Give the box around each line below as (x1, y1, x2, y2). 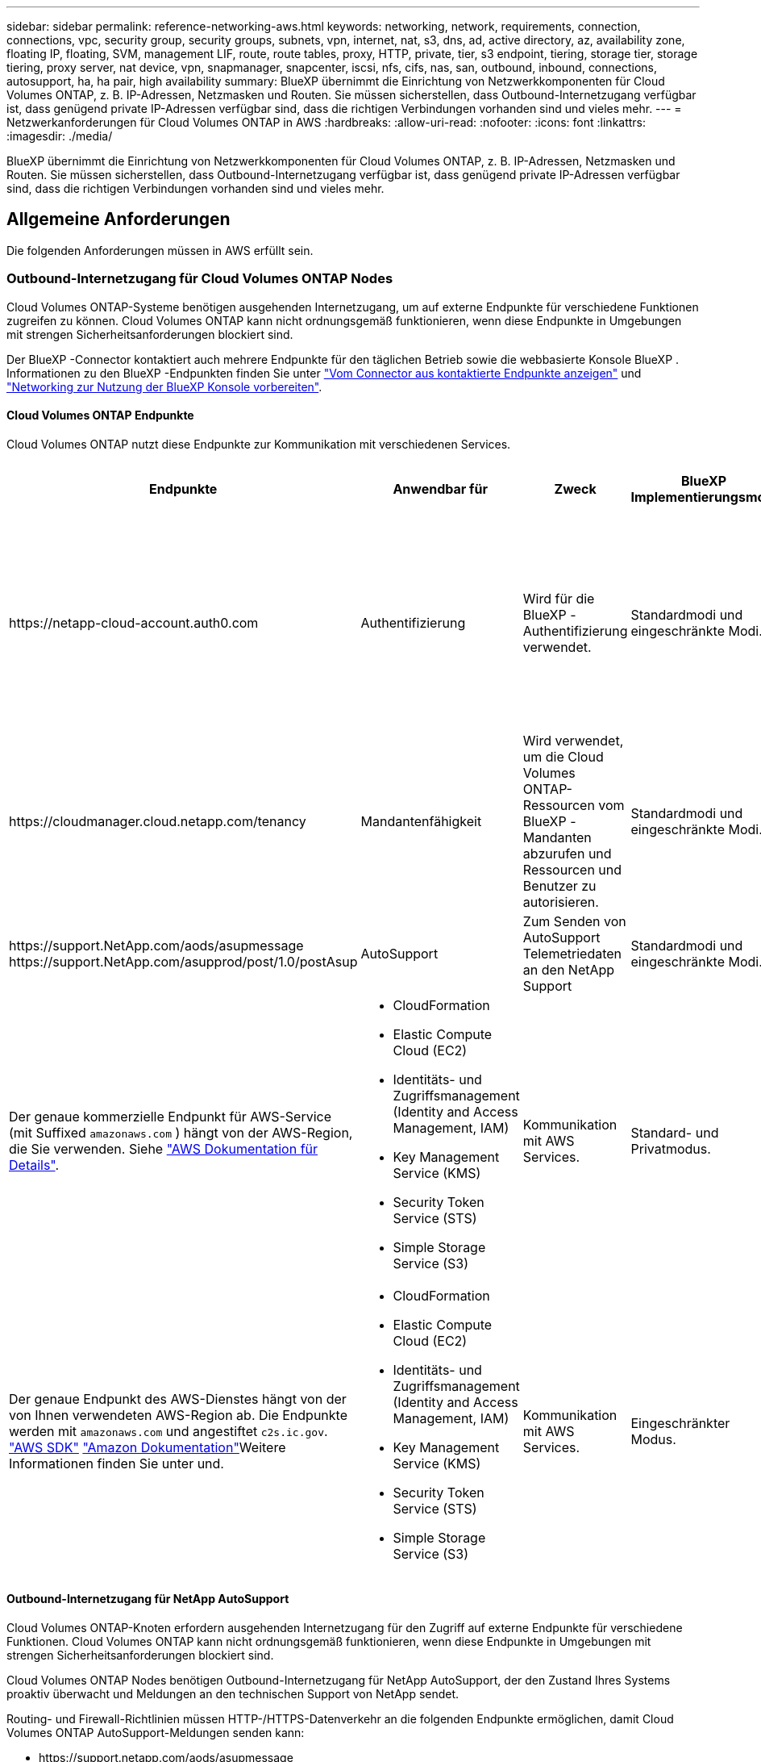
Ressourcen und (522, 861, 622, 878)
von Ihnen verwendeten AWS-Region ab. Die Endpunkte (9, 1406, 348, 1423)
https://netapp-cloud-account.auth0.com (9, 614, 259, 631)
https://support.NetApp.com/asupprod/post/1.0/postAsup (9, 953, 358, 970)
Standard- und (630, 1124, 719, 1141)
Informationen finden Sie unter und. (9, 1455, 224, 1472)
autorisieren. (522, 893, 599, 910)
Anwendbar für (393, 480, 488, 497)
